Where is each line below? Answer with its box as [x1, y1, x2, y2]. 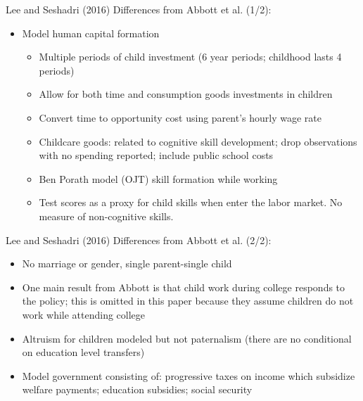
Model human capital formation [22, 25, 160, 40]
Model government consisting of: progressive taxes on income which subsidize [22, 368, 355, 383]
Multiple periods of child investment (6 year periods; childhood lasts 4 [39, 49, 342, 64]
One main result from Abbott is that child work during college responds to [22, 279, 345, 294]
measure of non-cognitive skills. [39, 208, 174, 223]
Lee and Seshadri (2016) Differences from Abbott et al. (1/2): [6, 2, 272, 16]
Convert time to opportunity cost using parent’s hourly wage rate [39, 110, 321, 125]
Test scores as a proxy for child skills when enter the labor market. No [39, 195, 343, 210]
